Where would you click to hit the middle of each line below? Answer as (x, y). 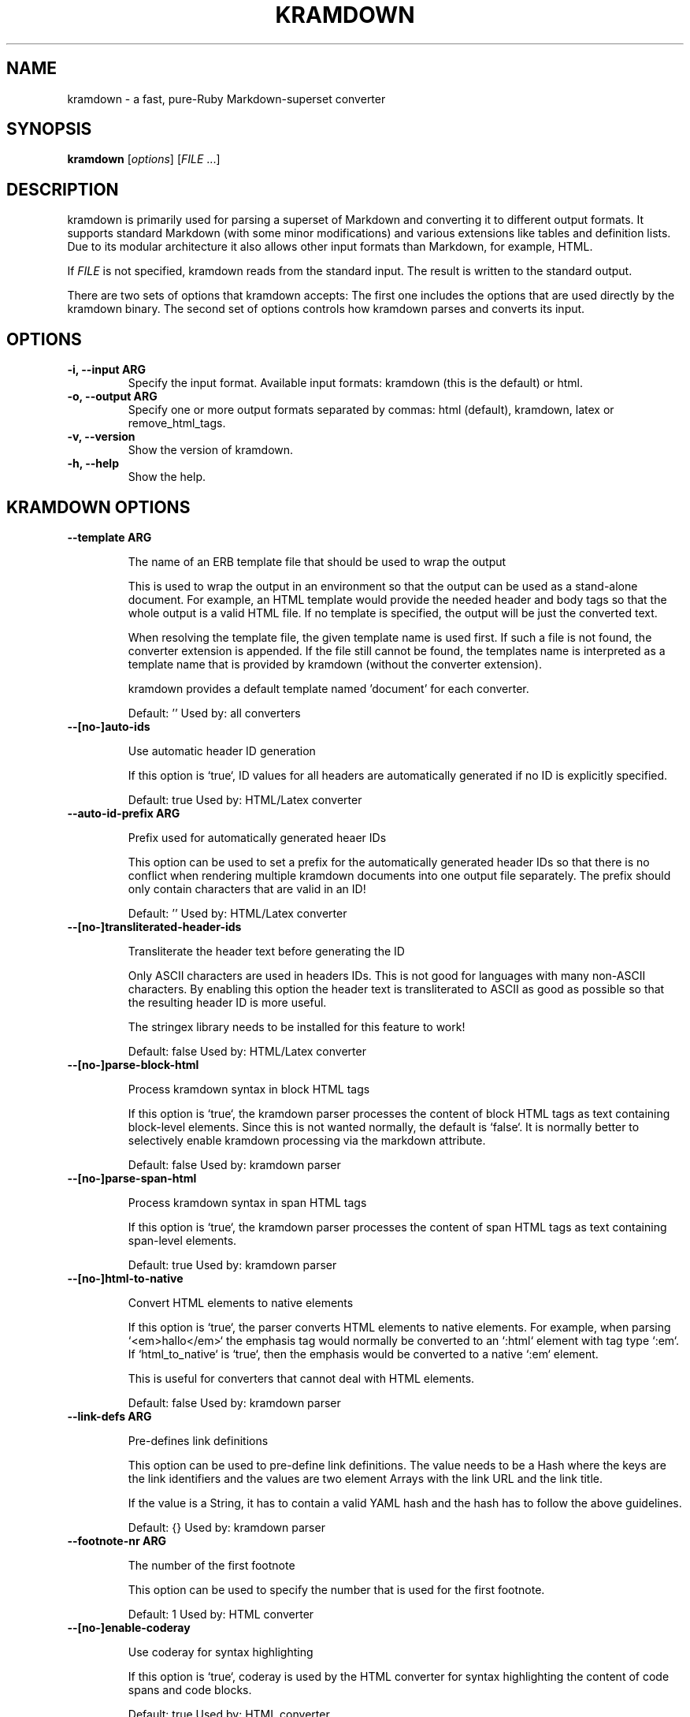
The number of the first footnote (211, 1565)
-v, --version (101, 437)
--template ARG (109, 537)
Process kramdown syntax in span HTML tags (247, 1202)
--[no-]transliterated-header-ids (154, 926)
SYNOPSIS (49, 129)
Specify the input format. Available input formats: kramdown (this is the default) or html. (355, 383)
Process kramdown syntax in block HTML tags (249, 1089)
